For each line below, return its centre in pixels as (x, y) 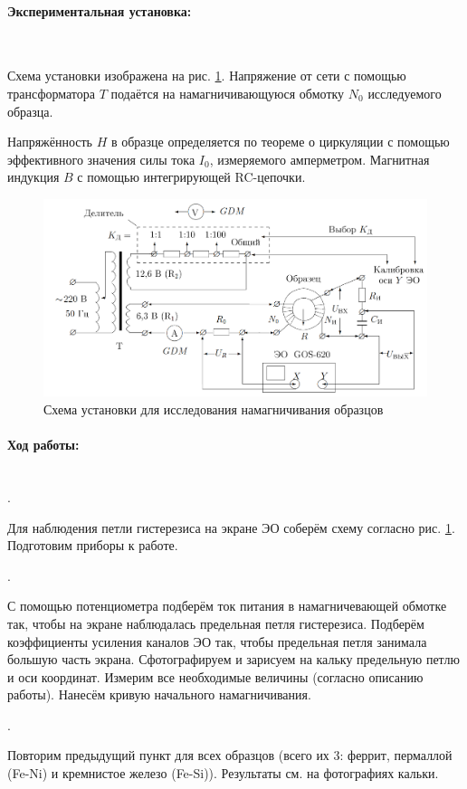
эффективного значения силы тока (101, 159)
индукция (33, 177)
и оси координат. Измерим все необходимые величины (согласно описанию (215, 676)
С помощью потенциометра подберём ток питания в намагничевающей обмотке (227, 606)
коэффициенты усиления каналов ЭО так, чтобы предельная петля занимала (217, 641)
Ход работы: (43, 445)
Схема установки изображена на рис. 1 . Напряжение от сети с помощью (207, 76)
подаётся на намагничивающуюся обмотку (228, 93)
